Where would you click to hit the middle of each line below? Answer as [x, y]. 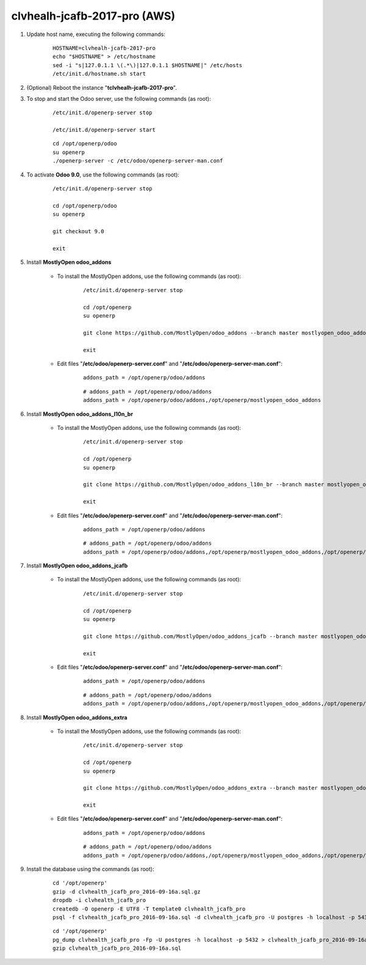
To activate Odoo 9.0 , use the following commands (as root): [103, 175]
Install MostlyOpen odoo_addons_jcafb [77, 566]
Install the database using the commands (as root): [91, 869]
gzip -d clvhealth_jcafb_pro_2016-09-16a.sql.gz [127, 891]
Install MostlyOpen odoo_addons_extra [77, 717]
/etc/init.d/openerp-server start [104, 130]
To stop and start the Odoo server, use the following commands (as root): [119, 98]
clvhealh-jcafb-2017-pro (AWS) [93, 16]
